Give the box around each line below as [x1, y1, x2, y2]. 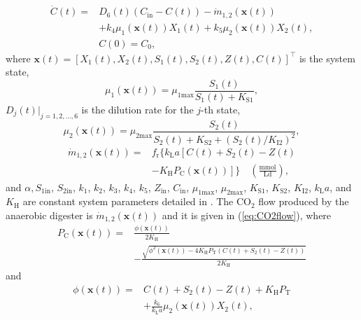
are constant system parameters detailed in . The [22, 194, 234, 209]
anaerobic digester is [6, 207, 93, 222]
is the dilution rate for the [81, 102, 194, 116]
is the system [299, 50, 355, 65]
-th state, [201, 102, 241, 116]
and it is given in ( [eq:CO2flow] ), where [162, 207, 332, 222]
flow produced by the [258, 194, 349, 209]
